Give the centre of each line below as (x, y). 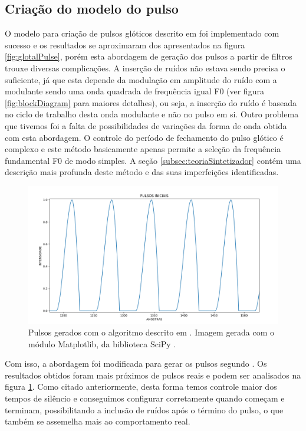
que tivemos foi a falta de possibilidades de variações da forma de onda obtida (146, 125)
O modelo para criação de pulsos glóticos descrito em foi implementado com (142, 33)
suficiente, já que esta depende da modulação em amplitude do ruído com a (141, 79)
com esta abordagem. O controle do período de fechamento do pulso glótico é (144, 137)
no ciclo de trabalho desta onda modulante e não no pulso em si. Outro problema (152, 114)
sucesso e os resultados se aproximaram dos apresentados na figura (125, 45)
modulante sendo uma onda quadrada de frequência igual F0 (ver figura (134, 91)
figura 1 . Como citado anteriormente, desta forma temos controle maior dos (141, 386)
